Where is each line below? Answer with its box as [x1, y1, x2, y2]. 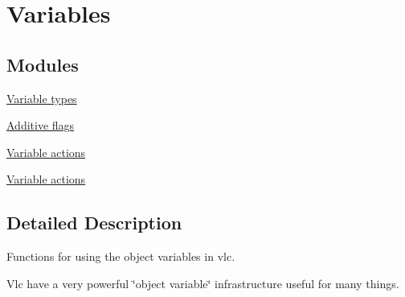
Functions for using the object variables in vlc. [6, 248, 235, 265]
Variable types [6, 89, 77, 106]
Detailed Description [6, 210, 182, 235]
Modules [6, 52, 79, 76]
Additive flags [6, 117, 75, 134]
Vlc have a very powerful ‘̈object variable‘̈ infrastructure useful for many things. [6, 274, 399, 291]
